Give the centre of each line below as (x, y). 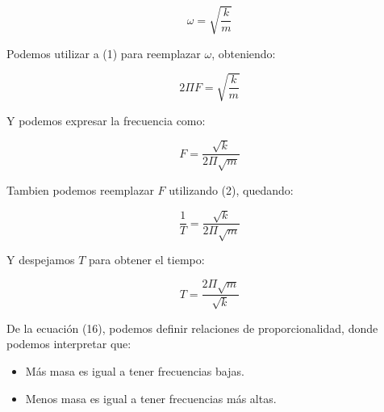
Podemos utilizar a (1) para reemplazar (104, 53)
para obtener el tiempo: (147, 260)
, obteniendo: (244, 53)
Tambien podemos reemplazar (80, 189)
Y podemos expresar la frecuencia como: (106, 120)
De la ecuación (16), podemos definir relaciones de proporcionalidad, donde (192, 328)
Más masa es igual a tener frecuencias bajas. (135, 371)
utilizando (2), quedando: (231, 189)
